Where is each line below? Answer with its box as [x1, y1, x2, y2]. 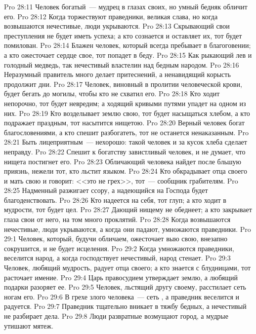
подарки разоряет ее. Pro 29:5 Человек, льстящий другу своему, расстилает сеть [4, 282, 246, 292]
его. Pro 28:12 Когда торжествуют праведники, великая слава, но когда [4, 11, 218, 21]
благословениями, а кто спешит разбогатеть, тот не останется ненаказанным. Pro [4, 127, 249, 137]
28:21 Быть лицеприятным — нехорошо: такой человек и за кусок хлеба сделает [4, 137, 247, 147]
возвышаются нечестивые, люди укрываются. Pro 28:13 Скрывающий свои [4, 21, 230, 31]
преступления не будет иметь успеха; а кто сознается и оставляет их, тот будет [4, 30, 242, 40]
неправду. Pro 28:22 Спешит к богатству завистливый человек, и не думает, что [4, 146, 246, 156]
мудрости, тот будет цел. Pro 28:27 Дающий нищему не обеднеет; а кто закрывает [4, 204, 252, 215]
